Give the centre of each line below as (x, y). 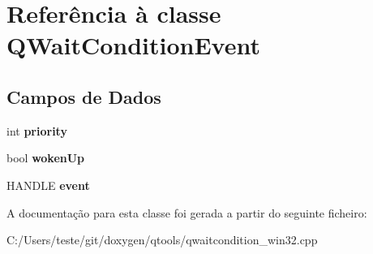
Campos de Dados (84, 96)
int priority (37, 130)
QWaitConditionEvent (133, 45)
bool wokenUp (46, 158)
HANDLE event (48, 185)
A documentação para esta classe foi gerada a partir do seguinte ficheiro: (187, 212)
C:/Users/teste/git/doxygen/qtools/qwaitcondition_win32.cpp (162, 240)
